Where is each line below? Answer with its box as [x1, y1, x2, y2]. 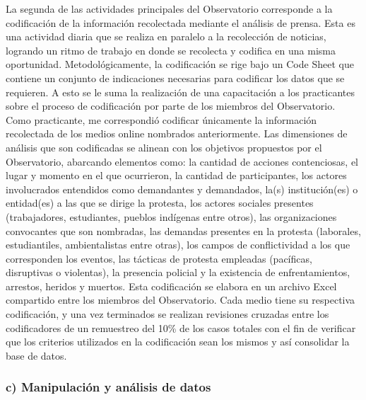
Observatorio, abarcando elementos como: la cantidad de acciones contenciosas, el [6, 154, 358, 168]
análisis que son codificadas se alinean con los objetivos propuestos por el [6, 139, 322, 154]
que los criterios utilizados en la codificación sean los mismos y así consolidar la [6, 334, 350, 349]
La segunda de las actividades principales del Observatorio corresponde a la [6, 1, 333, 16]
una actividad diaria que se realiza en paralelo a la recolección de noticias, [6, 29, 326, 44]
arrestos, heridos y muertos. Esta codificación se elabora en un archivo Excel [6, 278, 337, 293]
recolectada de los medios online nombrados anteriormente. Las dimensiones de [6, 126, 348, 141]
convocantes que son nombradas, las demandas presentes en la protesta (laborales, [6, 223, 361, 238]
